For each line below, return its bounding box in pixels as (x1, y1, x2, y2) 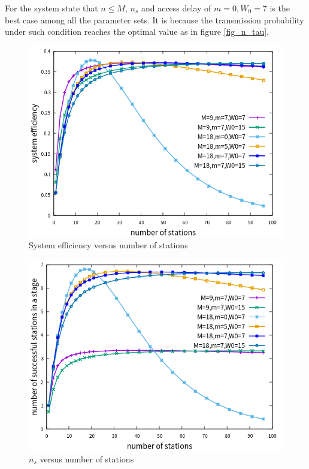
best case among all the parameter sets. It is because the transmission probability (5, 13, 304, 26)
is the (269, 2, 290, 14)
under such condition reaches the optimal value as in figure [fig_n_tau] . (5, 25, 269, 38)
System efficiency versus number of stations (29, 239, 188, 251)
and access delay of (141, 2, 211, 14)
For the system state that (5, 2, 98, 14)
